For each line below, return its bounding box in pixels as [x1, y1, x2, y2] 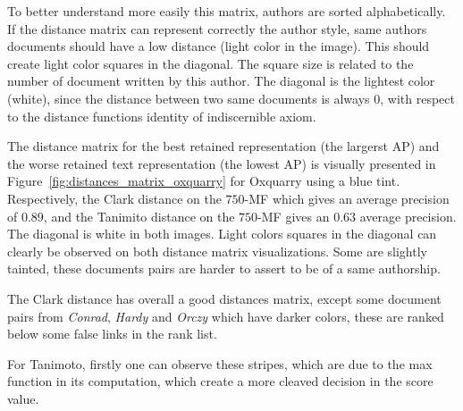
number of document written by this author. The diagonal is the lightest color [7, 71, 435, 90]
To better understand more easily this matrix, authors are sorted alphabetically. [7, 2, 446, 20]
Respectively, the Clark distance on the [7, 189, 222, 207]
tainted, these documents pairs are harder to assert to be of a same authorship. [7, 259, 441, 278]
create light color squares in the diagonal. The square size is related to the [7, 54, 414, 72]
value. [7, 389, 39, 407]
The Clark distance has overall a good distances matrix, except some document [7, 289, 442, 307]
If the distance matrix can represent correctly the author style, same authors [7, 19, 427, 38]
